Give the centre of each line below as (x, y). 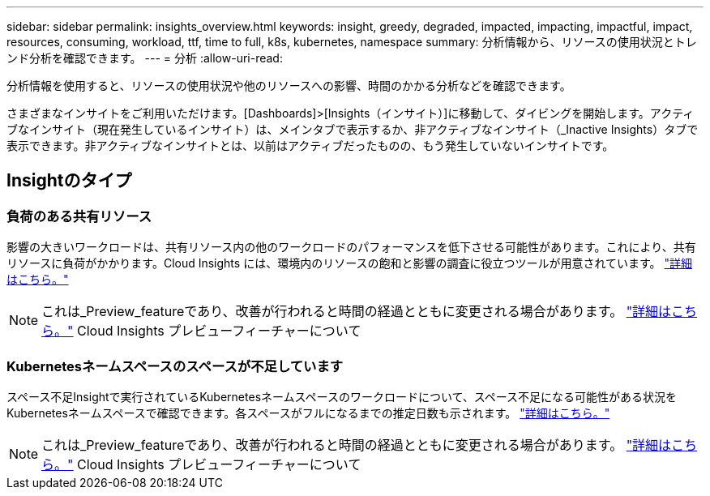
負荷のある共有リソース (79, 216)
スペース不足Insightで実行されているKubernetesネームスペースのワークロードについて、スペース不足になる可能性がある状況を (342, 396)
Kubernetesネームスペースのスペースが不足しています (175, 366)
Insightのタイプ (69, 181)
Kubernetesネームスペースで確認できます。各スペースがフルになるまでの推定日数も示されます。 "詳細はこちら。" (308, 413)
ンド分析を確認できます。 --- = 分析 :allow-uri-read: (145, 58)
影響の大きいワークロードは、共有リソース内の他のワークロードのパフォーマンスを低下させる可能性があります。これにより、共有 (351, 247)
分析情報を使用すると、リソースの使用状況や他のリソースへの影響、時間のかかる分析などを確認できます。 (289, 86)
